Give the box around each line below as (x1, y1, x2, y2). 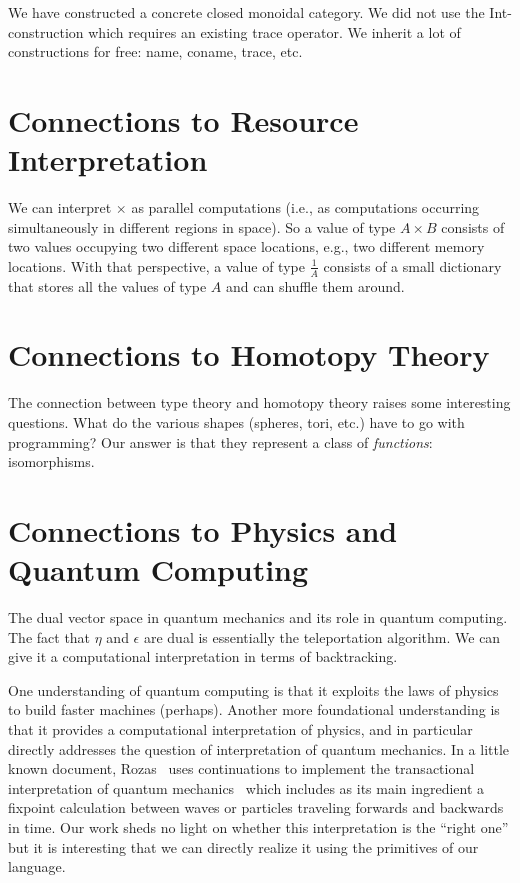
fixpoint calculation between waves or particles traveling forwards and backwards (8, 797, 504, 818)
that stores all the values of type (8, 275, 207, 296)
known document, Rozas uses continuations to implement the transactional (8, 758, 475, 779)
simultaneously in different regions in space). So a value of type (8, 216, 396, 237)
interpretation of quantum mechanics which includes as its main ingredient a (8, 777, 485, 798)
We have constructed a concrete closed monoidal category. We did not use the (8, 2, 485, 22)
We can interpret (8, 197, 112, 218)
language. (8, 856, 66, 877)
